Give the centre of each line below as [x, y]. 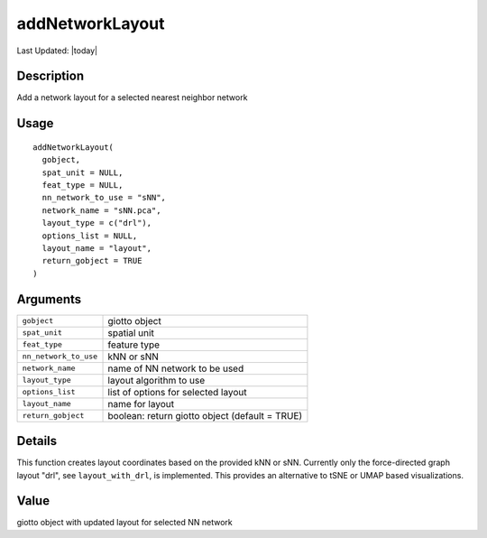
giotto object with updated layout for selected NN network [125, 523]
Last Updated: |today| [57, 51]
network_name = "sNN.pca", [101, 210]
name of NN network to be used [176, 368]
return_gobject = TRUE [92, 261]
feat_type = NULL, [83, 186]
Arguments [49, 299]
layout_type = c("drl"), [97, 223]
